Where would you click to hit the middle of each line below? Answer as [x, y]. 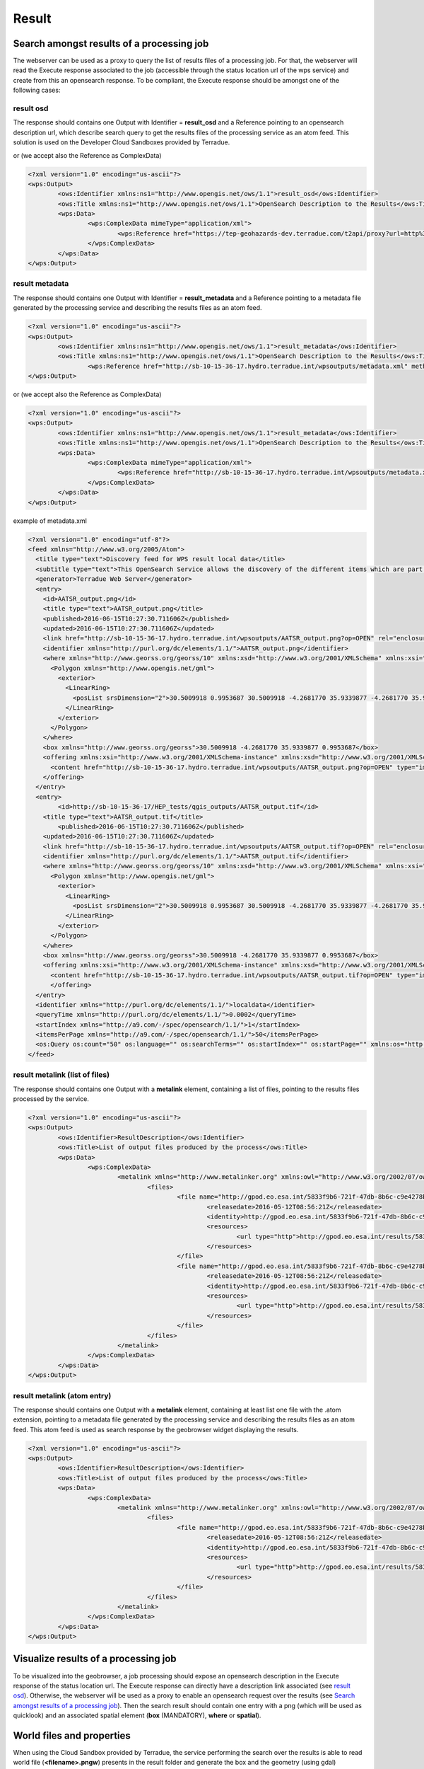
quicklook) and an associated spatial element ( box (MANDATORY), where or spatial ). [137, 1715]
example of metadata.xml [50, 521]
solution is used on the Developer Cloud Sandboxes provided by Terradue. [122, 142]
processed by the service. [51, 1099]
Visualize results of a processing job [95, 1659]
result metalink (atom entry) [62, 1395]
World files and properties [72, 1735]
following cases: [37, 90]
